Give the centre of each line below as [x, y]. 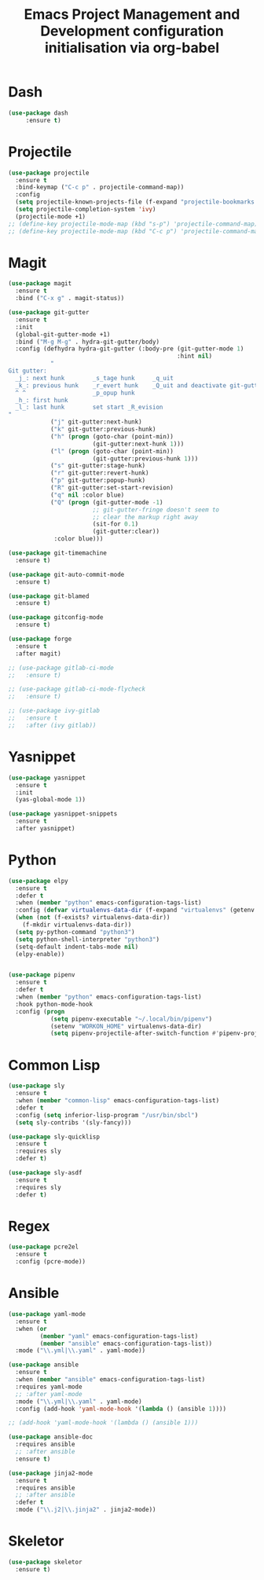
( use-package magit [40, 284]
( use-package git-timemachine [58, 553]
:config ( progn [40, 1011]
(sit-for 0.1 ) [115, 524]
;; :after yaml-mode [49, 1394]
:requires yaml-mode [49, 1387]
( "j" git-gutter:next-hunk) [96, 422]
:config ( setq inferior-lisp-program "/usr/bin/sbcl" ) [107, 1115]
